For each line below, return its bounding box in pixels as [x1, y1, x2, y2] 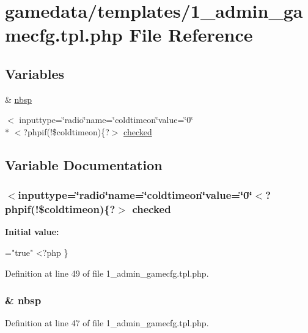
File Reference [129, 22, 253, 47]
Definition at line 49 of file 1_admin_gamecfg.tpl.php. [5, 266, 209, 279]
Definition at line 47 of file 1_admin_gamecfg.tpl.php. [5, 316, 209, 329]
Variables [5, 64, 65, 83]
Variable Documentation [5, 155, 163, 174]
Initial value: [5, 225, 59, 238]
